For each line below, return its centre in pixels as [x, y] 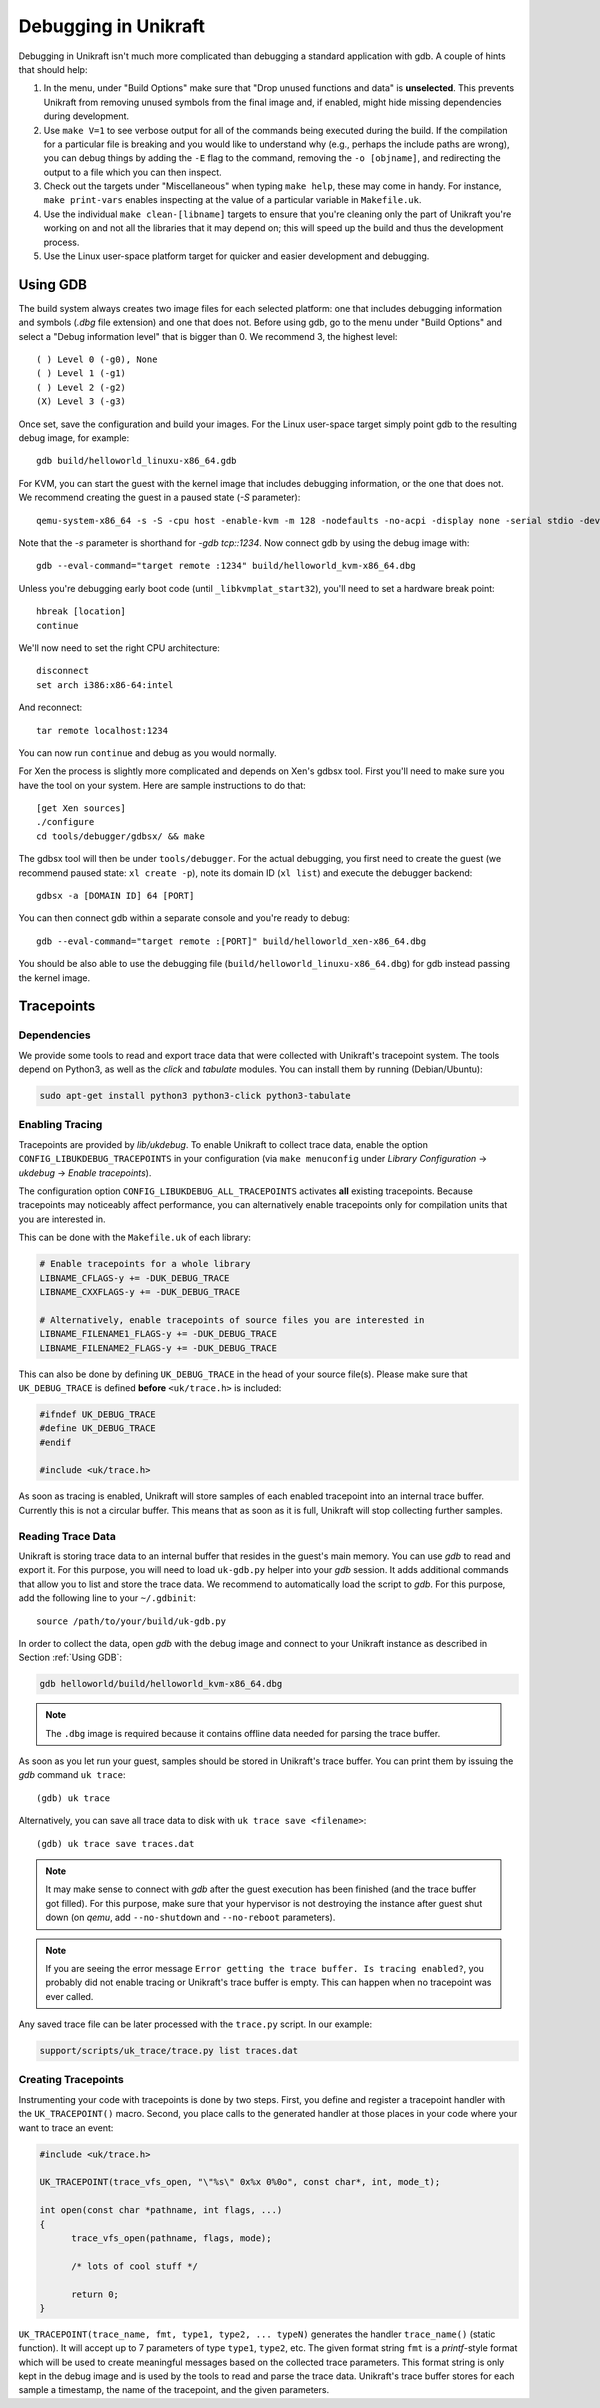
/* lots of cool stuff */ [135, 2266]
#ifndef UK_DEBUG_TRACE [98, 1414]
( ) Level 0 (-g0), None [97, 359]
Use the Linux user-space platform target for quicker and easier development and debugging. [236, 256]
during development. [86, 116]
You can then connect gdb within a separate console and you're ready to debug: [184, 918]
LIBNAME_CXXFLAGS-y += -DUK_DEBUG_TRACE [139, 1291]
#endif [55, 1442]
